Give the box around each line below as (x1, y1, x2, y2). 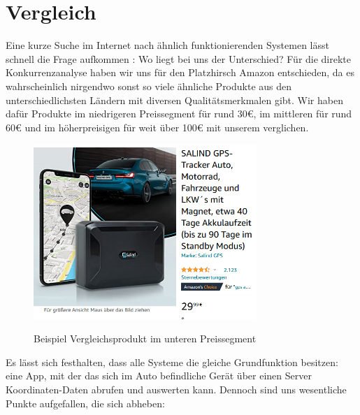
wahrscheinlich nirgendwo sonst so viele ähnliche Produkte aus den (6, 78, 292, 93)
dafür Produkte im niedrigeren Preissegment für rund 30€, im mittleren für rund (6, 106, 352, 121)
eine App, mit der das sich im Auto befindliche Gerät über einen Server (6, 368, 312, 383)
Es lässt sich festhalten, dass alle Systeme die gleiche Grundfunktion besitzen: (6, 354, 338, 369)
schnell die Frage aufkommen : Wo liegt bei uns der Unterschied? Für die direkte (6, 51, 352, 66)
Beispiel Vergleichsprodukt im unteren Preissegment (34, 331, 257, 346)
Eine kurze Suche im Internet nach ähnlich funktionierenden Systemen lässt (6, 38, 329, 52)
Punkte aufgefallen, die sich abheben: (6, 395, 165, 410)
